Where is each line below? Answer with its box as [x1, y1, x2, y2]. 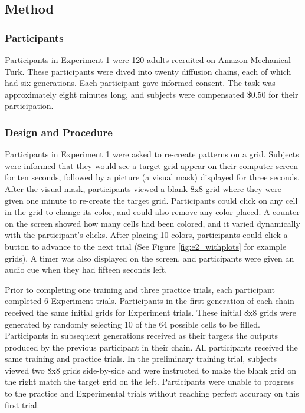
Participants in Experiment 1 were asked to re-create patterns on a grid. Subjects [5, 148, 299, 160]
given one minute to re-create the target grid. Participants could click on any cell [5, 194, 298, 206]
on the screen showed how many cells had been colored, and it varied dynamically [5, 217, 300, 229]
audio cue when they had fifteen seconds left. [5, 263, 168, 276]
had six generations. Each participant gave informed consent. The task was [5, 77, 276, 89]
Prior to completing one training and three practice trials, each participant [5, 283, 275, 295]
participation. [5, 100, 54, 112]
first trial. [5, 398, 40, 411]
